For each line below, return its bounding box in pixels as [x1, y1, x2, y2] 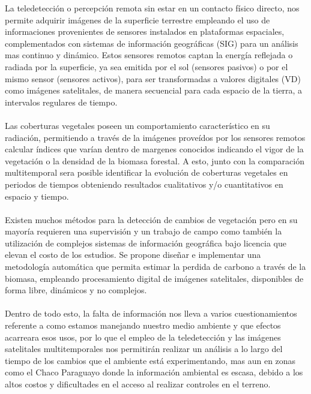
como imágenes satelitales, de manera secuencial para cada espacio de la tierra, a [5, 84, 303, 97]
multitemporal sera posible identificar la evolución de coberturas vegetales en [5, 166, 288, 179]
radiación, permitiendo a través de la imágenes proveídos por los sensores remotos [5, 131, 306, 143]
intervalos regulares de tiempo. [5, 95, 118, 108]
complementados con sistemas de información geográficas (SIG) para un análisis [5, 37, 298, 49]
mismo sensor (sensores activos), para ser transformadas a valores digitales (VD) [5, 72, 301, 85]
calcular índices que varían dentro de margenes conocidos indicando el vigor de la [5, 143, 304, 155]
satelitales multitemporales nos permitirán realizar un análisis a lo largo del [5, 342, 283, 355]
